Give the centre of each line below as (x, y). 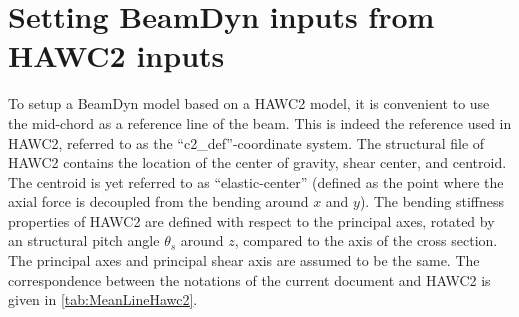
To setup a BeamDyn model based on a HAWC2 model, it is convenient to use (249, 103)
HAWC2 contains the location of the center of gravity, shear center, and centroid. (257, 162)
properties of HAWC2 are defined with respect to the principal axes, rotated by (251, 220)
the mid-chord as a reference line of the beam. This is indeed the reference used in (260, 122)
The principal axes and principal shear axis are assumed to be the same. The (244, 260)
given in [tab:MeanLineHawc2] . (103, 299)
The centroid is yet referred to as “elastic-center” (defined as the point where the (256, 181)
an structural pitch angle (84, 240)
